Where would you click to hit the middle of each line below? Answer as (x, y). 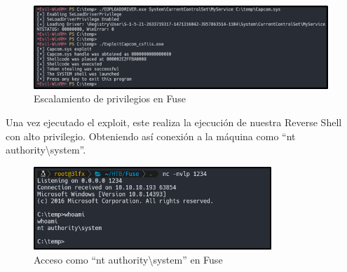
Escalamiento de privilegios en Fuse (110, 98)
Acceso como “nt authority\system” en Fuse (128, 259)
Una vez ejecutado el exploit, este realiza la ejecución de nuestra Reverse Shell (174, 122)
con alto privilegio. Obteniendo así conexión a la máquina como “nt (151, 136)
